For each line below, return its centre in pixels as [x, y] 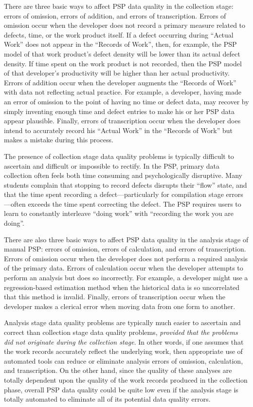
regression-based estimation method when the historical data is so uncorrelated [122, 287]
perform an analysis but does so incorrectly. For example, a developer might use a [126, 278]
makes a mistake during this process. [59, 140]
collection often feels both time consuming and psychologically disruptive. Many [123, 175]
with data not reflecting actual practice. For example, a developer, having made [123, 92]
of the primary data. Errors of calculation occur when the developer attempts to [124, 268]
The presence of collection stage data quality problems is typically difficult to [119, 156]
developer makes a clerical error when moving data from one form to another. [120, 306]
